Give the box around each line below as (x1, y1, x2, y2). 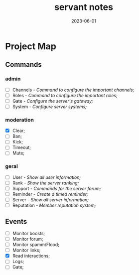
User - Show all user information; (12, 174, 81, 180)
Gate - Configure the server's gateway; (12, 98, 93, 104)
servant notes (54, 1, 114, 13)
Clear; (12, 128, 25, 134)
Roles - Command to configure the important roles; (12, 92, 118, 98)
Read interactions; (12, 253, 50, 259)
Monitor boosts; (12, 230, 45, 236)
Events (5, 217, 27, 226)
